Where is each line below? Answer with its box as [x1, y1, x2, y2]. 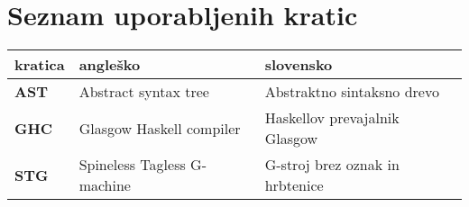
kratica [14, 54, 65, 76]
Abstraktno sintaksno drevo [264, 81, 439, 103]
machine [78, 175, 131, 196]
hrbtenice [264, 175, 324, 196]
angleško [78, 54, 141, 76]
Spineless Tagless [78, 154, 186, 175]
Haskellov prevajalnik [264, 107, 400, 129]
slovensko [264, 54, 333, 76]
